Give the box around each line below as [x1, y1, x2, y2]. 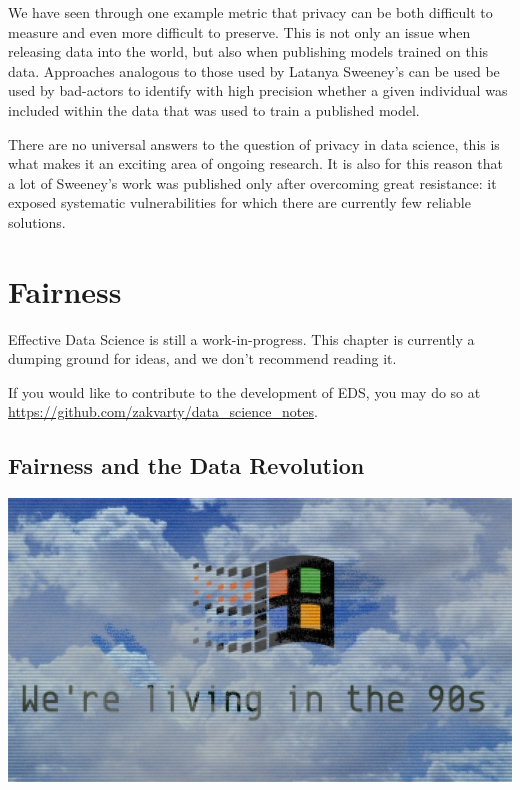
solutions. [8, 211, 66, 232]
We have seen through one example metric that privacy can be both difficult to [8, 2, 493, 22]
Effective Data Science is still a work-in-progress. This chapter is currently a [8, 328, 475, 349]
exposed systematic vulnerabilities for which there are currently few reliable [8, 192, 471, 213]
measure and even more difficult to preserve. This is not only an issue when [8, 21, 471, 42]
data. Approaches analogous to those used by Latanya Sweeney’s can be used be [8, 60, 500, 81]
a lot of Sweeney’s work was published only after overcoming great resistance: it [8, 172, 497, 193]
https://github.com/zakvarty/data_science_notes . [8, 401, 318, 422]
